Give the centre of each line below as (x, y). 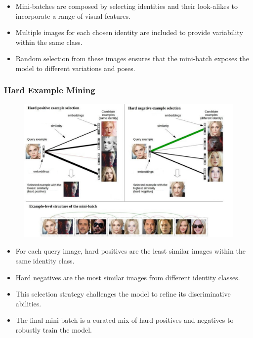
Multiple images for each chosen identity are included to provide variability (129, 32)
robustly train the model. (54, 329)
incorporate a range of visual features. (73, 16)
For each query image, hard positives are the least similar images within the (130, 251)
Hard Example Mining (50, 90)
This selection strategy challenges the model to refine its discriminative (123, 294)
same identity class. (45, 260)
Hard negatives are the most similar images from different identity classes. (128, 277)
